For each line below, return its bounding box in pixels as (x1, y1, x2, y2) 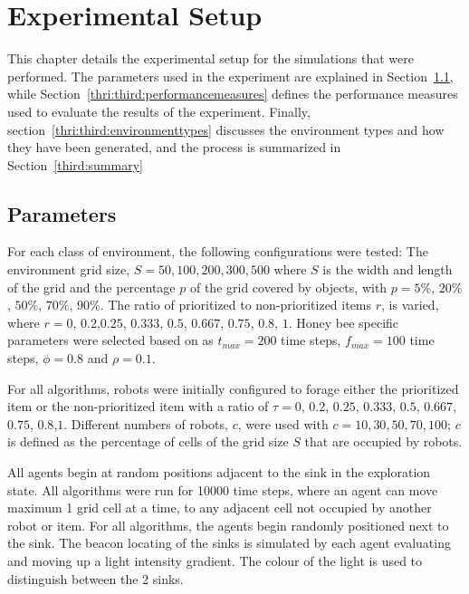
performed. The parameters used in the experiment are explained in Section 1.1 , (7, 66, 454, 85)
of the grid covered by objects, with (189, 277, 388, 296)
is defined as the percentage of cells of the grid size (7, 432, 289, 451)
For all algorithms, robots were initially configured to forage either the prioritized (7, 378, 459, 398)
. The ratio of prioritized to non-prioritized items (100, 295, 372, 314)
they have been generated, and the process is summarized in (7, 138, 341, 157)
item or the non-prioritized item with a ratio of (7, 397, 269, 416)
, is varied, (381, 295, 439, 314)
